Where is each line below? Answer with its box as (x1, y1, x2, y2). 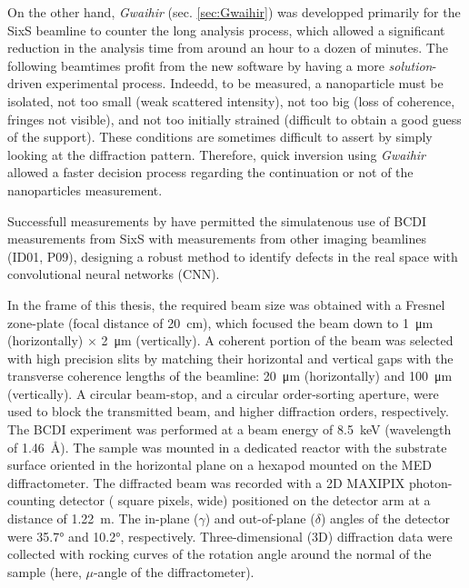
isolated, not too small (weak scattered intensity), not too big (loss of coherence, (7, 91, 455, 110)
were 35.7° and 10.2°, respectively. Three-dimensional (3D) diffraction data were (7, 526, 453, 545)
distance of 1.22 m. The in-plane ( (7, 509, 199, 528)
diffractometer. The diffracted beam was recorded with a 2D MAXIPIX (7, 473, 405, 492)
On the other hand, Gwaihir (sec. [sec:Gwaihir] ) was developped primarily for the (7, 3, 461, 21)
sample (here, (7, 562, 82, 581)
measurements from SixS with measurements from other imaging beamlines (7, 229, 426, 248)
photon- (409, 473, 453, 492)
